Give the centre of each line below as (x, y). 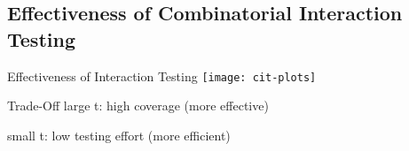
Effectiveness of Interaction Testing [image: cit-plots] (162, 75)
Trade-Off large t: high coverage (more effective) (138, 106)
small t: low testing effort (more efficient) (119, 135)
